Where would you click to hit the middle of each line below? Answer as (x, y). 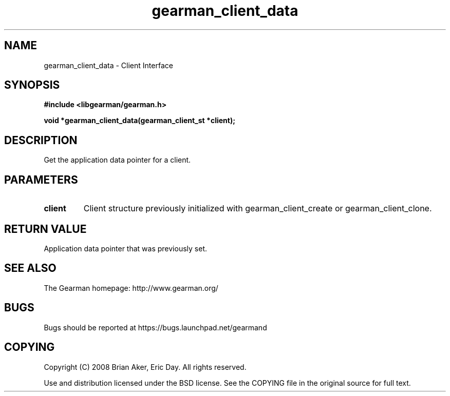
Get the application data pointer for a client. (117, 160)
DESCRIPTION (41, 140)
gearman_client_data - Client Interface (108, 65)
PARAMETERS (41, 180)
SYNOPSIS (32, 85)
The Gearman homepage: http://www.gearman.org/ (131, 288)
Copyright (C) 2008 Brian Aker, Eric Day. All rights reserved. (145, 367)
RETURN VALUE (45, 229)
